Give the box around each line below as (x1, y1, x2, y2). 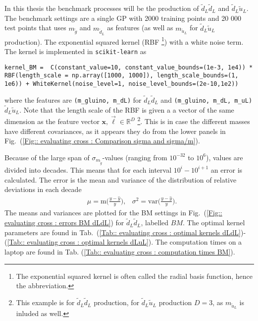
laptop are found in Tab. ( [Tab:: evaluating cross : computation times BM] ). (4, 247, 235, 257)
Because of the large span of (4, 152, 90, 162)
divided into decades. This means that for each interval (4, 164, 172, 175)
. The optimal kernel (183, 217, 245, 228)
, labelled (141, 217, 169, 228)
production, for (94, 297, 140, 308)
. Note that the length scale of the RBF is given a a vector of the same (19, 104, 234, 115)
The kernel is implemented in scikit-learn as (4, 46, 147, 57)
